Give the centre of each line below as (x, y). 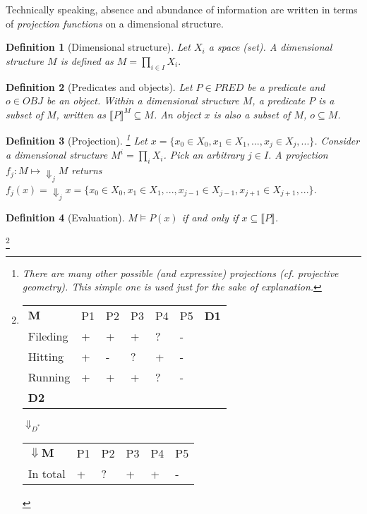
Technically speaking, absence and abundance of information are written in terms (182, 9)
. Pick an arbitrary (204, 155)
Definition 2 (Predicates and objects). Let (99, 86)
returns (87, 170)
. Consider (337, 141)
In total (47, 473)
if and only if (210, 217)
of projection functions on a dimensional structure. (115, 23)
